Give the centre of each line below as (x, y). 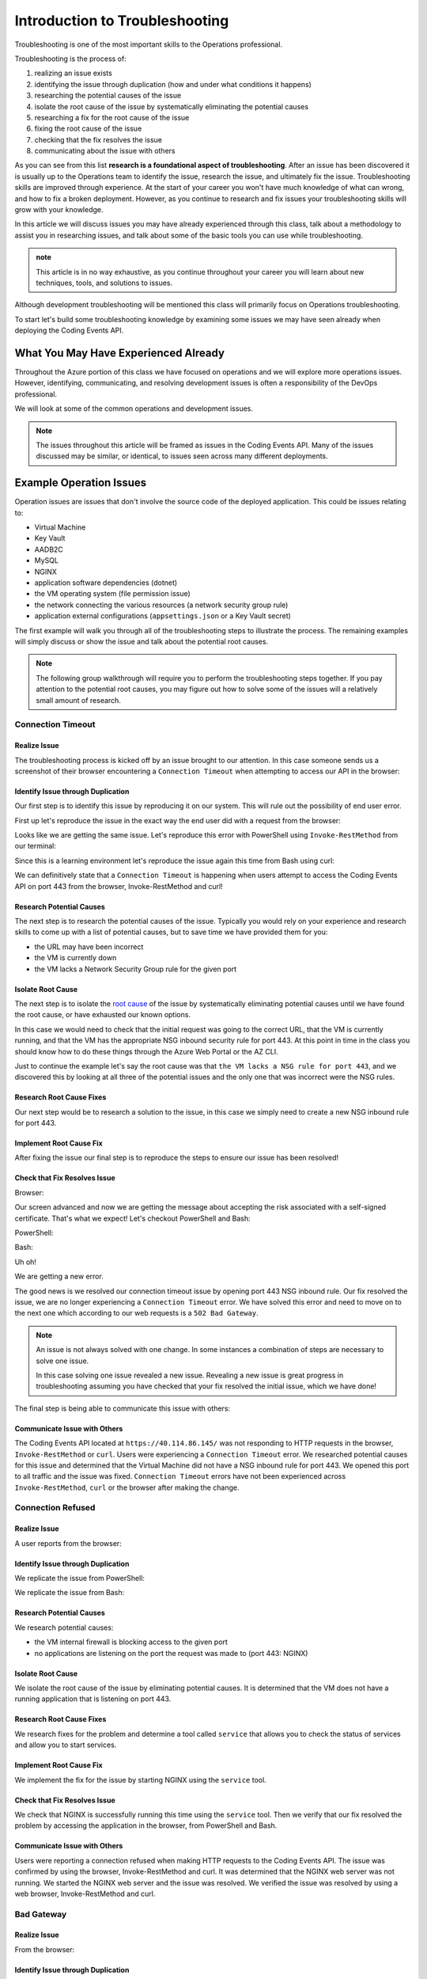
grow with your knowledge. (59, 210)
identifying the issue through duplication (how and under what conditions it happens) (173, 84)
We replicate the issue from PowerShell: (80, 1578)
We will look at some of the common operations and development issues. (134, 408)
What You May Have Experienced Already (120, 353)
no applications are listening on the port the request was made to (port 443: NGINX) (171, 1653)
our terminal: (36, 846)
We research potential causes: (64, 1628)
